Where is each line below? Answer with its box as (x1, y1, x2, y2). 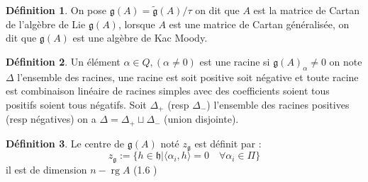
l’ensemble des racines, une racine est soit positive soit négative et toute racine (17, 69, 359, 84)
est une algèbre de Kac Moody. (72, 30, 208, 45)
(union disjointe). (164, 111, 239, 126)
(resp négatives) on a (6, 111, 96, 126)
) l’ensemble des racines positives (206, 97, 350, 111)
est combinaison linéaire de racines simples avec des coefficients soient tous (6, 83, 330, 98)
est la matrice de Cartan (253, 3, 360, 17)
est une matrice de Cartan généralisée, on (169, 16, 350, 31)
